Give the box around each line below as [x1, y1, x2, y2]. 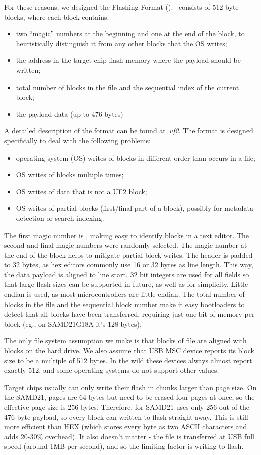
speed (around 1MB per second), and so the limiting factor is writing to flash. [4, 441, 244, 451]
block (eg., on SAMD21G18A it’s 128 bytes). [4, 318, 142, 329]
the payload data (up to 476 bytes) [16, 108, 123, 119]
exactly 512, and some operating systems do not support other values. [4, 365, 219, 375]
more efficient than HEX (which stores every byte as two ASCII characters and [4, 421, 247, 432]
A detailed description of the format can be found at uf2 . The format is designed [4, 125, 253, 136]
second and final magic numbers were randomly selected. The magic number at [4, 240, 247, 250]
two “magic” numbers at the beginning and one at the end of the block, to [16, 28, 245, 39]
